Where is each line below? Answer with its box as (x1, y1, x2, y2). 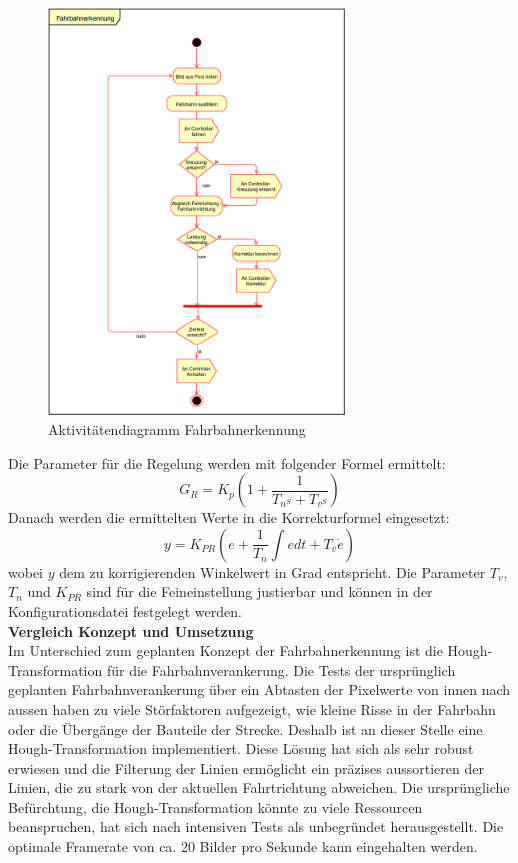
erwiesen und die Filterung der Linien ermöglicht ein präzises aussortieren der (8, 757, 484, 778)
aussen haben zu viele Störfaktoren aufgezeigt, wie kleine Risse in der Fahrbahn (8, 698, 496, 719)
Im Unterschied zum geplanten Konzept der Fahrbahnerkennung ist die (8, 640, 443, 661)
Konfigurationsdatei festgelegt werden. (8, 600, 242, 621)
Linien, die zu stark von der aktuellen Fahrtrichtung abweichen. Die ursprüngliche (8, 777, 510, 798)
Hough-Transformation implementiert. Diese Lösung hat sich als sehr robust (8, 738, 474, 759)
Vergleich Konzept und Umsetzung (8, 620, 254, 641)
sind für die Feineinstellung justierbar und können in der (86, 581, 433, 602)
